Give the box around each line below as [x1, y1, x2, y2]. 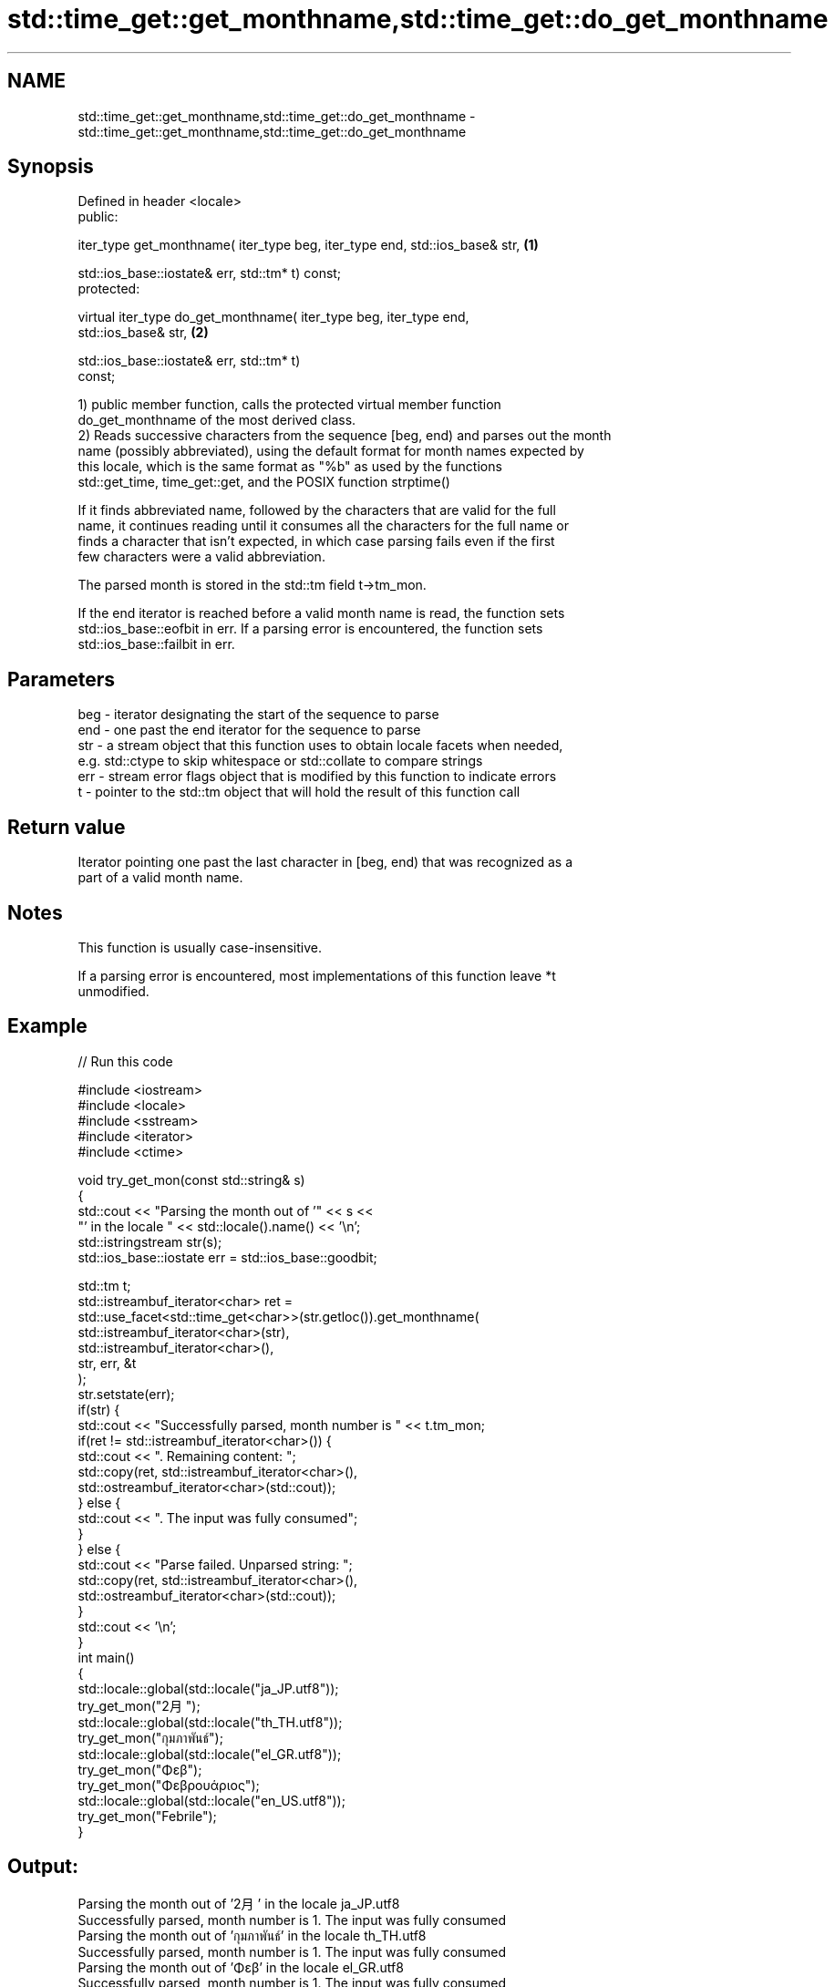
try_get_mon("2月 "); [77, 1697, 201, 1714]
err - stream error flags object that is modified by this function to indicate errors [77, 768, 557, 785]
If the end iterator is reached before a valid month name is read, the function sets [77, 605, 565, 622]
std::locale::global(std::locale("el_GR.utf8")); [77, 1745, 342, 1762]
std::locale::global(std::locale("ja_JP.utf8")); [77, 1680, 339, 1696]
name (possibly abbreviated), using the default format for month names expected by [77, 443, 584, 459]
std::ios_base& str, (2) [77, 324, 209, 341]
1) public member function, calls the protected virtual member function [77, 396, 501, 413]
